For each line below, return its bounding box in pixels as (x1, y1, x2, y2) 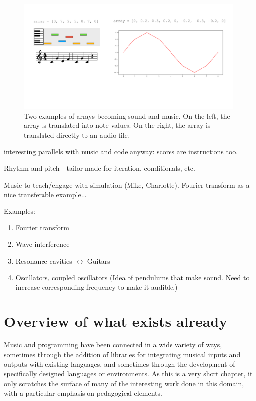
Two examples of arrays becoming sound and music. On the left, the (24, 110, 230, 120)
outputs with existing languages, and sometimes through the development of (4, 359, 235, 369)
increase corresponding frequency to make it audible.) (15, 281, 178, 292)
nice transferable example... (4, 189, 87, 200)
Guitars (87, 255, 110, 266)
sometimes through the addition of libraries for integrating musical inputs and (4, 349, 241, 360)
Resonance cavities (15, 255, 72, 266)
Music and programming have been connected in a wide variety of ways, (4, 339, 222, 350)
